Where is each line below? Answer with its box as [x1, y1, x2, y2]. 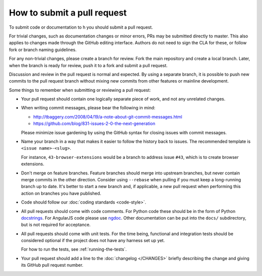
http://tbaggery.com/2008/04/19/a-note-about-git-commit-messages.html [33, 114, 182, 120]
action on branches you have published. [21, 190, 101, 196]
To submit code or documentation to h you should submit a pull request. [9, 24, 153, 30]
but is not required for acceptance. [21, 222, 91, 228]
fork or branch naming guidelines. [9, 47, 77, 52]
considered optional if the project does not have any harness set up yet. [21, 238, 165, 243]
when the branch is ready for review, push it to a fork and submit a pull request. [9, 62, 168, 68]
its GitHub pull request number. [21, 262, 83, 268]
